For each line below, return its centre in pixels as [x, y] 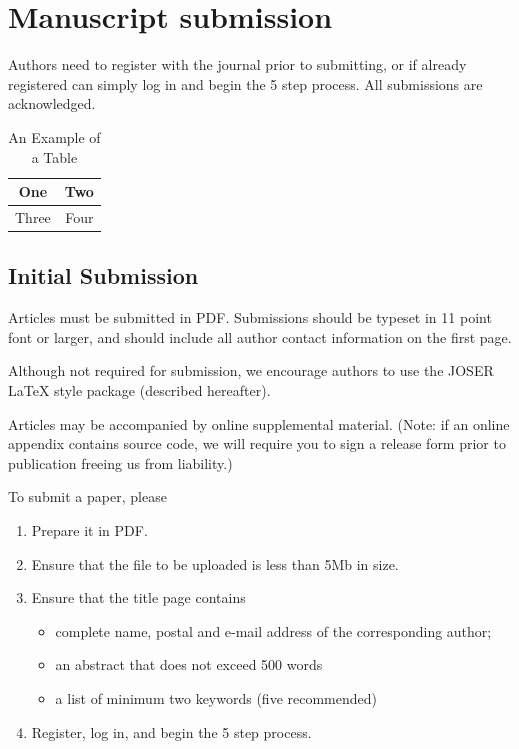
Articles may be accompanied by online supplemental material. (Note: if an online [259, 423]
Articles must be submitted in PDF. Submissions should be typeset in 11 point [250, 317]
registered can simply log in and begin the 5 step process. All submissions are [245, 83]
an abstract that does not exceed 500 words [189, 664]
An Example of [54, 136]
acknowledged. [52, 103]
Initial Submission [103, 275]
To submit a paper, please [87, 496]
